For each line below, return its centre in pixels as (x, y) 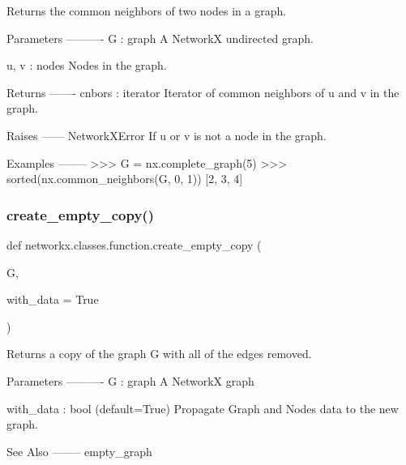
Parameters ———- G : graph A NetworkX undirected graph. (160, 38)
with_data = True (53, 299)
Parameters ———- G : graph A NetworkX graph (130, 380)
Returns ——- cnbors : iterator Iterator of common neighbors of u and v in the (203, 92)
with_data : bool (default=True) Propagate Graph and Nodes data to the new (203, 408)
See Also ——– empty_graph (79, 451)
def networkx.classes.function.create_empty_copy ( (134, 244)
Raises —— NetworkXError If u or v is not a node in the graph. (167, 135)
